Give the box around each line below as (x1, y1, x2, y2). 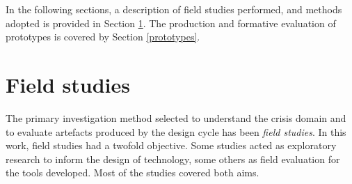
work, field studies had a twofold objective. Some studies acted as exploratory (6, 138, 337, 153)
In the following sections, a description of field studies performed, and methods (6, 2, 342, 16)
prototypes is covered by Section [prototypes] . (6, 29, 200, 44)
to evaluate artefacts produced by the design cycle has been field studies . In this (6, 124, 346, 139)
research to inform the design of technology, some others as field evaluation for (6, 151, 340, 166)
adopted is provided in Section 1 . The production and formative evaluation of (6, 15, 336, 30)
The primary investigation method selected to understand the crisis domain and (6, 110, 346, 125)
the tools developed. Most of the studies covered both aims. (6, 165, 259, 180)
